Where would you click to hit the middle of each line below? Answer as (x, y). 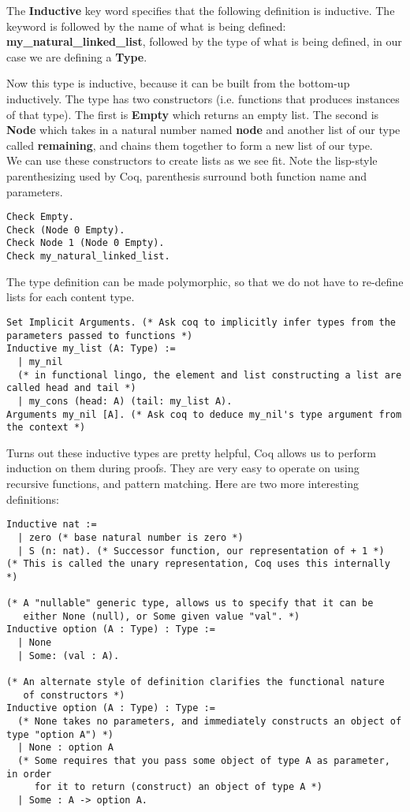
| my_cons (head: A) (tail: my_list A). (125, 401)
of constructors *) (74, 695)
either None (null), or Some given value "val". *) (162, 616)
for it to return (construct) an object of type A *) (178, 787)
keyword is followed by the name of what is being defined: (146, 26)
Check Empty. (40, 217)
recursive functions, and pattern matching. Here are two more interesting (183, 484)
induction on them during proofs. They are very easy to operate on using (183, 468)
